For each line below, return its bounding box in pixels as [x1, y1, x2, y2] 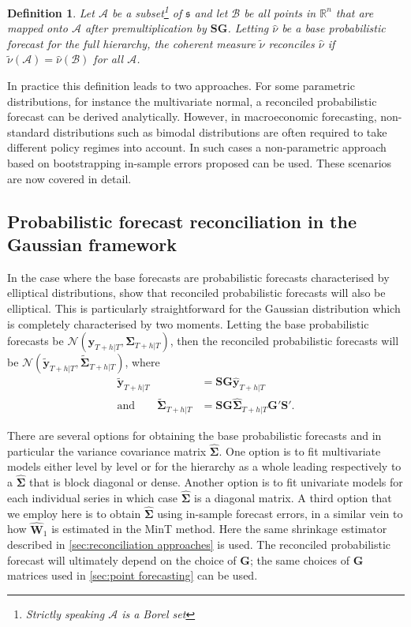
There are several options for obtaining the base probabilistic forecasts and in [7, 426, 382, 443]
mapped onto [7, 20, 68, 36]
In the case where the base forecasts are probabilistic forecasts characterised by [7, 268, 390, 285]
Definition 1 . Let [7, 4, 95, 21]
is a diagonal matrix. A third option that [194, 489, 392, 505]
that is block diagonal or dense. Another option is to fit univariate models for [28, 474, 403, 490]
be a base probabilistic [282, 20, 386, 36]
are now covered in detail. [7, 170, 132, 186]
